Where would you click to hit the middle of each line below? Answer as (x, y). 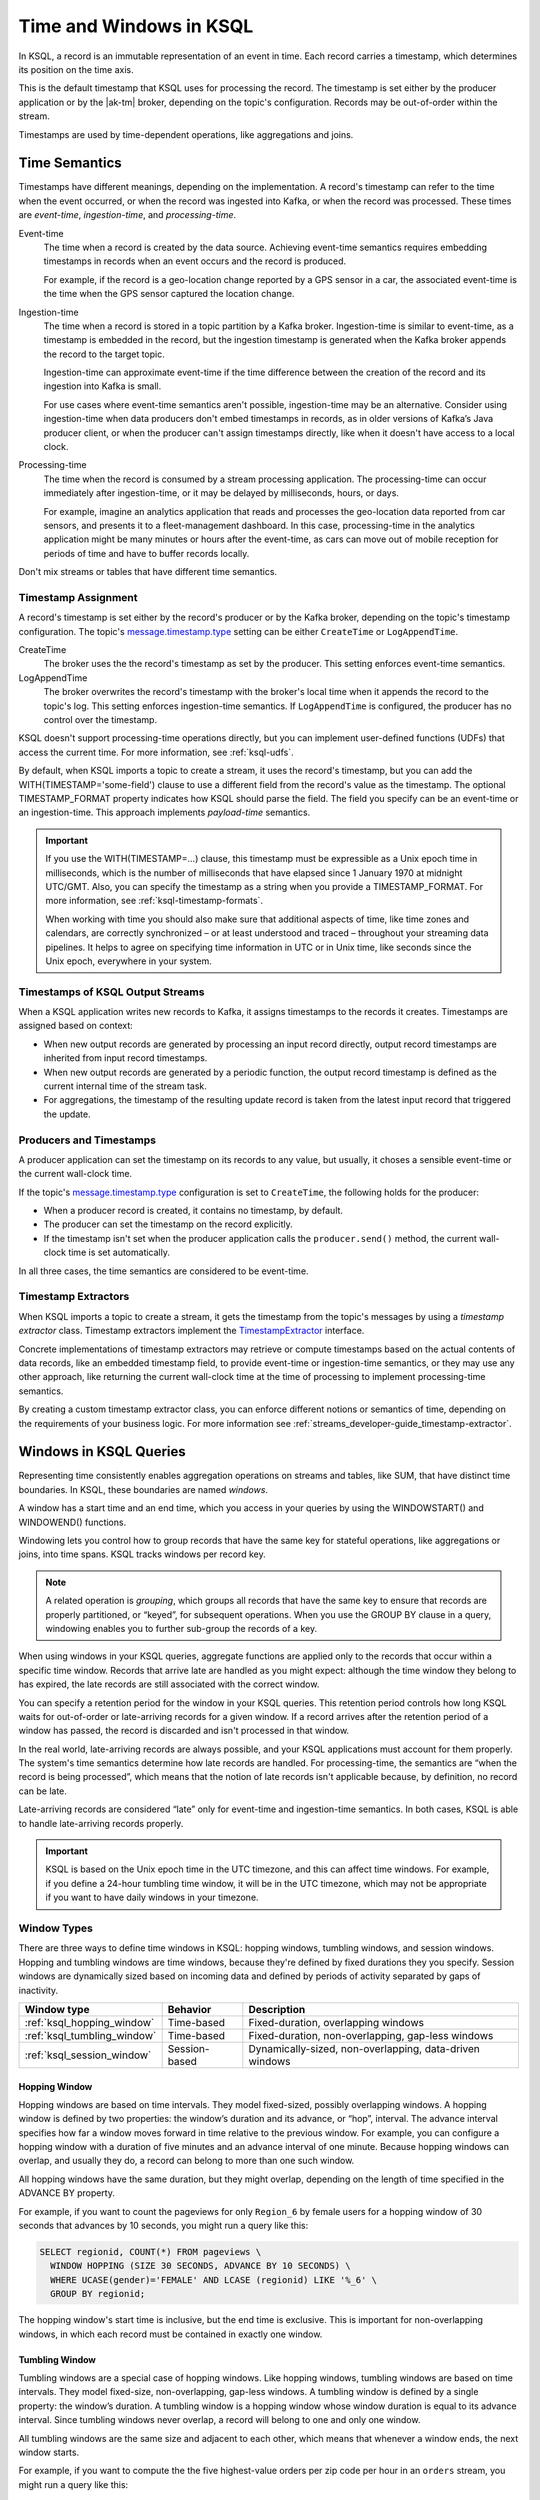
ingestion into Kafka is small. (102, 386)
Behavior (189, 2009)
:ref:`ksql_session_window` (88, 2055)
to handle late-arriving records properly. (101, 1823)
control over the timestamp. (100, 720)
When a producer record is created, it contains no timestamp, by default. (193, 1211)
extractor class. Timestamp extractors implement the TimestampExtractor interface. (191, 1331)
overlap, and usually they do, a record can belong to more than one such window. (186, 2161)
